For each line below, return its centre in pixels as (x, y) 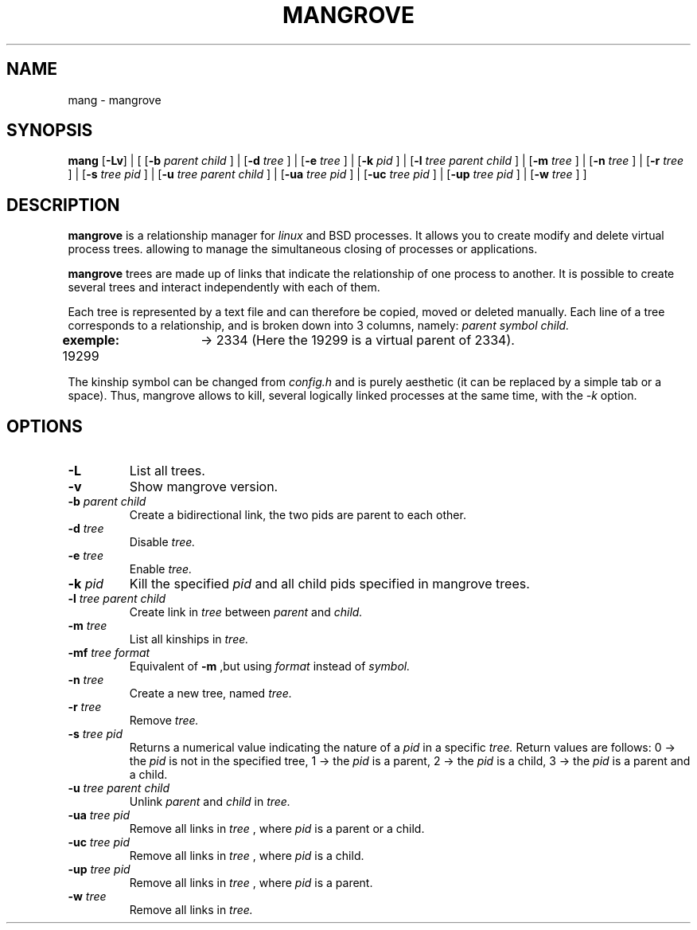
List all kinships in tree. (189, 639)
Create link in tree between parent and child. (246, 612)
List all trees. (167, 471)
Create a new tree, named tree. (210, 694)
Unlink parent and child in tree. (210, 802)
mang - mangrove (115, 100)
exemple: (91, 340)
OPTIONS (45, 426)
